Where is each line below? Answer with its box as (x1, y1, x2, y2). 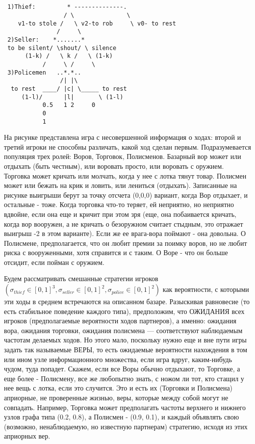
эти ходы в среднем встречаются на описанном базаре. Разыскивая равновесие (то (4, 296, 250, 307)
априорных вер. (4, 431, 51, 441)
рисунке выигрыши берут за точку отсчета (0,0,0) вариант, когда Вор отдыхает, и (4, 189, 248, 200)
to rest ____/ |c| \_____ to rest (11, 85, 127, 92)
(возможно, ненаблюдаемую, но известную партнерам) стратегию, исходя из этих (4, 421, 248, 431)
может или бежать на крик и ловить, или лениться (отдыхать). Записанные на (4, 180, 237, 190)
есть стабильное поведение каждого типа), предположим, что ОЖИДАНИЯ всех (4, 306, 245, 316)
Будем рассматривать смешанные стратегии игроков (4, 273, 158, 284)
